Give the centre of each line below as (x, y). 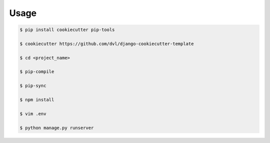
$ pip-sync (33, 86)
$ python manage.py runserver (57, 128)
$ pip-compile (37, 72)
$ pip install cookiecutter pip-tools (67, 30)
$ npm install (37, 100)
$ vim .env (33, 113)
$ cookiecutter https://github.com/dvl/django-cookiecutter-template (107, 43)
